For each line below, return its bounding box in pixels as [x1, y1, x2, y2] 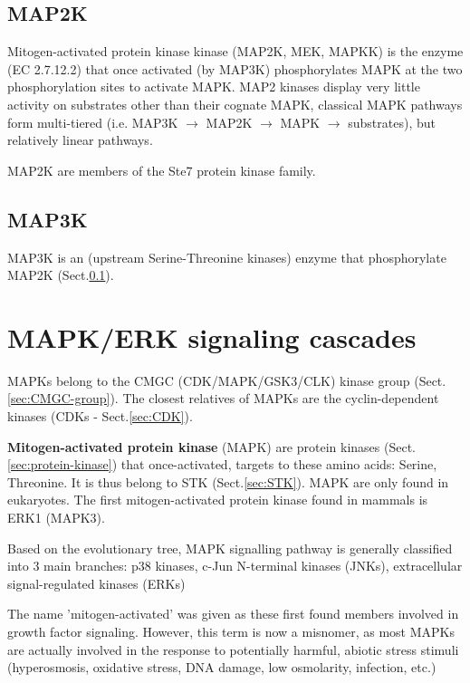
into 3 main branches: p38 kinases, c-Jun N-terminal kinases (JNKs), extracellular [7, 556, 463, 575]
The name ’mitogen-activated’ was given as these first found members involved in [7, 604, 459, 623]
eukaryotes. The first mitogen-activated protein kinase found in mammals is [7, 490, 428, 509]
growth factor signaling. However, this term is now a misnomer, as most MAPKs [7, 622, 455, 640]
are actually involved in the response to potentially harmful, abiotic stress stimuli [7, 640, 459, 659]
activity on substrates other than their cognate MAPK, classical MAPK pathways [7, 94, 463, 113]
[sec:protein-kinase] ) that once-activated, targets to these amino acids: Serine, [7, 455, 437, 474]
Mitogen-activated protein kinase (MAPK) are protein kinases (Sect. [7, 437, 416, 456]
